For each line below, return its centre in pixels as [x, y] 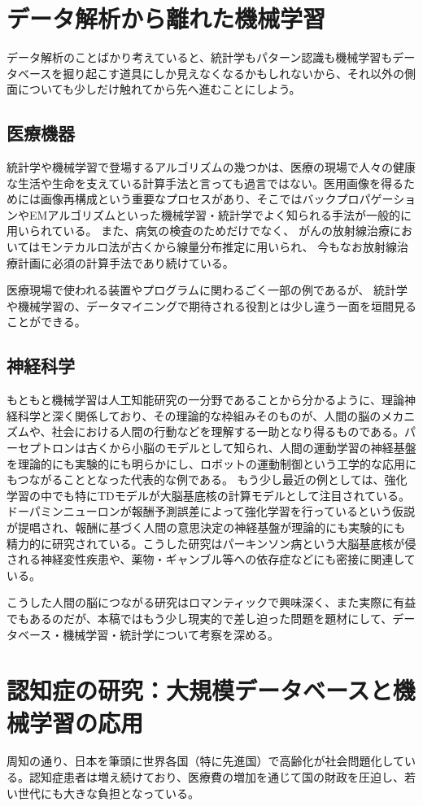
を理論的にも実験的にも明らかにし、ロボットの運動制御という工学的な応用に [211, 463]
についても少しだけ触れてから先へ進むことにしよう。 [159, 89]
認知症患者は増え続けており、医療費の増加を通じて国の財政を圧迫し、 [217, 777]
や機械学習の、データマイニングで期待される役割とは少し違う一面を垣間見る [211, 305]
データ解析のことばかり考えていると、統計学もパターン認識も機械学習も [200, 57]
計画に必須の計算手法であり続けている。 [126, 262]
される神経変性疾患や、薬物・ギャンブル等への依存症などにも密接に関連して [211, 559]
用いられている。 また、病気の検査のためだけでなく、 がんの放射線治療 [198, 231]
